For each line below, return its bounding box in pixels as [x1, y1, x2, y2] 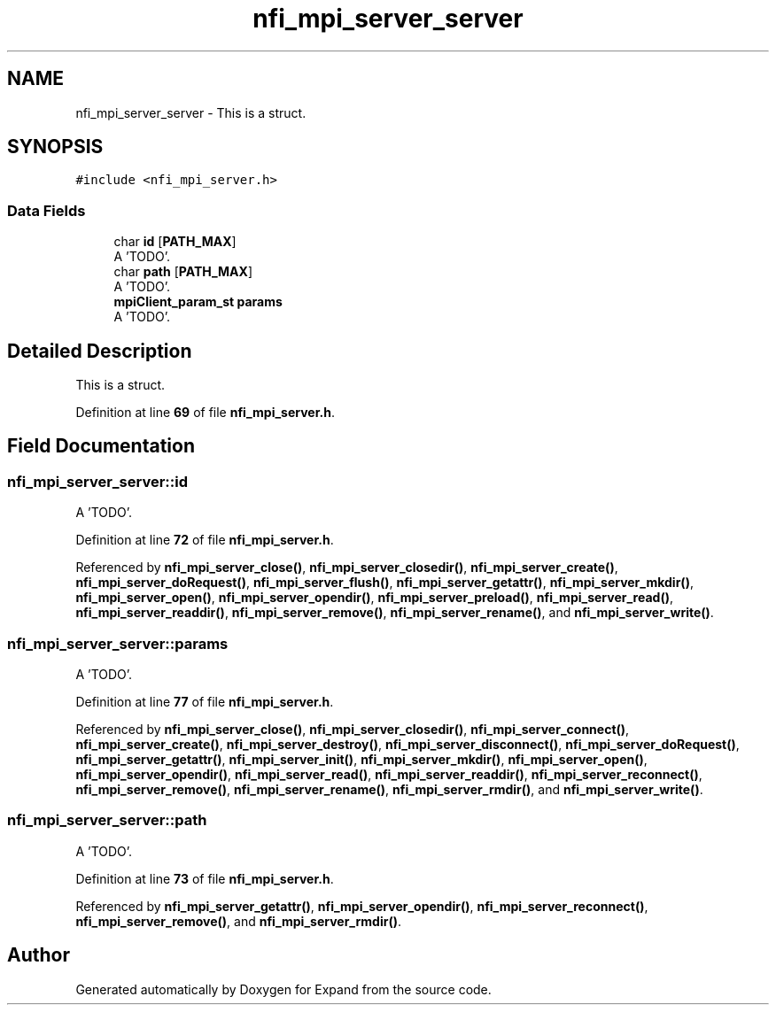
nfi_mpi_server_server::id [7, 472, 189, 491]
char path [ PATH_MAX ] [113, 264, 253, 280]
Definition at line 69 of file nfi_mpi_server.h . [75, 405, 335, 421]
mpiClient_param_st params [113, 294, 283, 310]
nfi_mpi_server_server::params [7, 634, 229, 653]
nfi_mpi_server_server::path [7, 811, 207, 830]
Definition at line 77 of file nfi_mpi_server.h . [75, 694, 334, 709]
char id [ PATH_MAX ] [113, 234, 237, 250]
